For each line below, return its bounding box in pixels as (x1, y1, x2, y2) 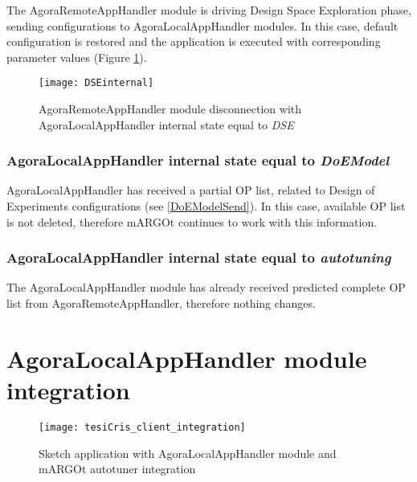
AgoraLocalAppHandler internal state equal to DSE (39, 116, 294, 133)
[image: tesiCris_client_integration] (39, 421, 246, 433)
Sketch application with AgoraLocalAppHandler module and (39, 444, 337, 461)
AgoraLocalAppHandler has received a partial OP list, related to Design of (6, 182, 375, 198)
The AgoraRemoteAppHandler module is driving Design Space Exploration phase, (6, 2, 411, 18)
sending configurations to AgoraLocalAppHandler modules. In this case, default (6, 17, 399, 34)
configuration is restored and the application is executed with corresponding (6, 33, 381, 50)
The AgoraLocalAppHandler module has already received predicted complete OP (6, 279, 406, 296)
